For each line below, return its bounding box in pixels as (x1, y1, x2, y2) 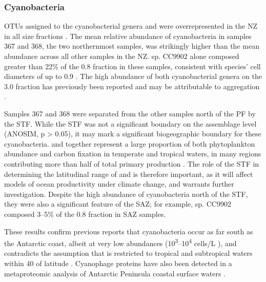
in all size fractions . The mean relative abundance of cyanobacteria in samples (4, 30, 252, 41)
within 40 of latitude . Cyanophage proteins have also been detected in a (4, 257, 232, 268)
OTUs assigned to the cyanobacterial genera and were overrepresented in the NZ (4, 21, 258, 31)
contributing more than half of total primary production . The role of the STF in (4, 158, 259, 169)
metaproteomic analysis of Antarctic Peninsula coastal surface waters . (4, 268, 226, 278)
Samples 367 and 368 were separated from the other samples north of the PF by (4, 108, 256, 118)
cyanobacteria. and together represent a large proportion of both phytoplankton (4, 138, 255, 149)
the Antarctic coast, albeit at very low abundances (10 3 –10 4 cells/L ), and (4, 236, 237, 248)
